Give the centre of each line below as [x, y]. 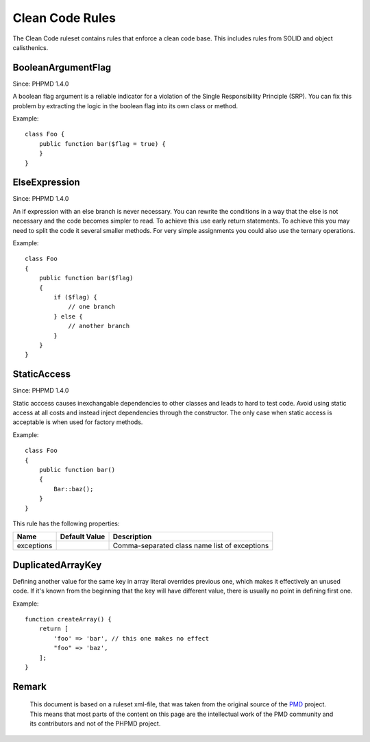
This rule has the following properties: [66, 523]
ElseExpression [46, 183]
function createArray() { [69, 619]
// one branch [92, 307]
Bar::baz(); [74, 489]
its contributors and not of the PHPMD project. [95, 724]
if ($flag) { [75, 297]
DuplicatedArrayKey [57, 565]
